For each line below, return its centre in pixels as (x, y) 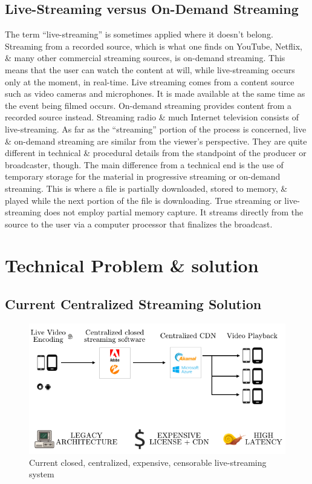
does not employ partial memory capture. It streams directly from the (174, 212)
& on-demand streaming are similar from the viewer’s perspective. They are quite (156, 141)
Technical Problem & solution (132, 265)
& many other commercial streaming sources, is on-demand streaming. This (145, 58)
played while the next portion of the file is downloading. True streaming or (143, 200)
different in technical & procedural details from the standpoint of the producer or (156, 153)
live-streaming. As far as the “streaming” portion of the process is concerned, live (156, 129)
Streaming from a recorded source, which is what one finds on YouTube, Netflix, (154, 46)
